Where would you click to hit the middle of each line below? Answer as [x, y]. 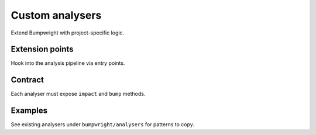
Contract [27, 80]
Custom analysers [56, 15]
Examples [29, 111]
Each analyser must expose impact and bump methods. [78, 94]
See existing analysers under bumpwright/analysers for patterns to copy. [102, 124]
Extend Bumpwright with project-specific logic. [68, 33]
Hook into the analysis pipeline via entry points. [68, 63]
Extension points [42, 49]
